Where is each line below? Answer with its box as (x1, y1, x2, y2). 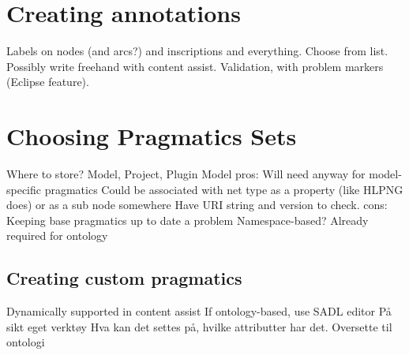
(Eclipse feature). (6, 73, 89, 90)
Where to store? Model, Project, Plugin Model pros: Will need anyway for (6, 166, 366, 182)
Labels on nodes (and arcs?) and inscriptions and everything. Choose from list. (6, 43, 388, 59)
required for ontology (6, 227, 108, 244)
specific (6, 181, 42, 197)
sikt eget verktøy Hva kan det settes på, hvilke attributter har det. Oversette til (6, 318, 392, 334)
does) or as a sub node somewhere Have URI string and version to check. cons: (6, 196, 388, 213)
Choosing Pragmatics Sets (6, 120, 297, 152)
